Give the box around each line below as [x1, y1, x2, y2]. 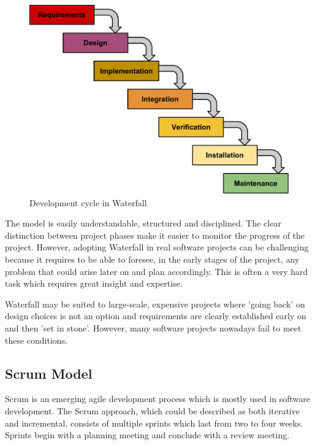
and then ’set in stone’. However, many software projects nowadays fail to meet [5, 322, 302, 334]
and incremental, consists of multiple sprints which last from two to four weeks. [5, 416, 303, 429]
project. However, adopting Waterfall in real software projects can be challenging [5, 241, 309, 253]
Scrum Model [5, 363, 93, 382]
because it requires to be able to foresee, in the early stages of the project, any [5, 253, 300, 266]
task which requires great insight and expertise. [5, 277, 183, 290]
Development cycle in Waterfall [29, 196, 147, 209]
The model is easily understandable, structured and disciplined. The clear [5, 217, 281, 230]
